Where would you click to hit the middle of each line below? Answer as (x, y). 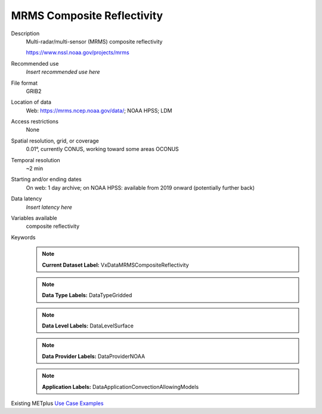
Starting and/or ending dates (46, 180)
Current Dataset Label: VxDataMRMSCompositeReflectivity (115, 265)
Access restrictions (35, 122)
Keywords (23, 237)
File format (24, 83)
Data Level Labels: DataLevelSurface (88, 326)
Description (25, 33)
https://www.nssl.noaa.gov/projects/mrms (78, 52)
